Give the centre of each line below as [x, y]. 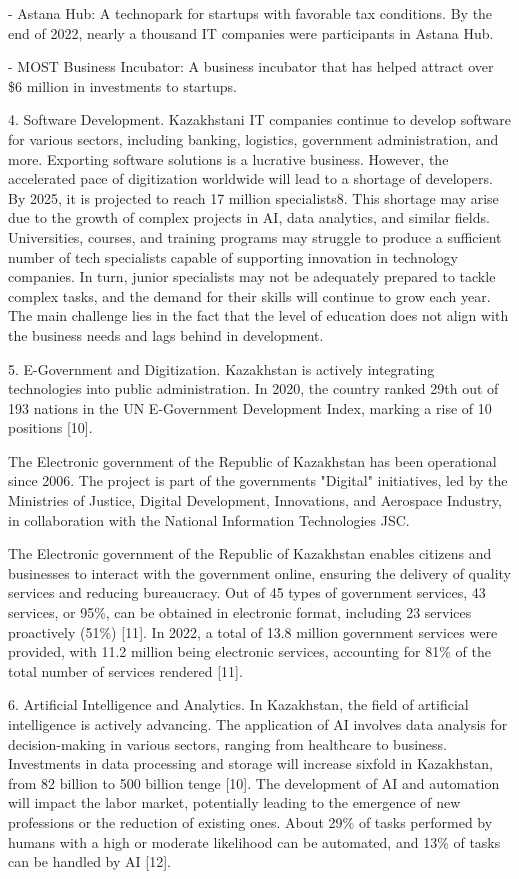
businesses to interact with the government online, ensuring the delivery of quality [259, 572]
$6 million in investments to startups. [123, 85]
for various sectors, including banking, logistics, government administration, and [253, 138]
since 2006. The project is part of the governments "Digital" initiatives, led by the [258, 480]
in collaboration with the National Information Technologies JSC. [209, 519]
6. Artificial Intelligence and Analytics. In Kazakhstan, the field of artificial [238, 704]
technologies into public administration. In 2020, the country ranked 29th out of [253, 388]
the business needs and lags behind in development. [166, 334]
